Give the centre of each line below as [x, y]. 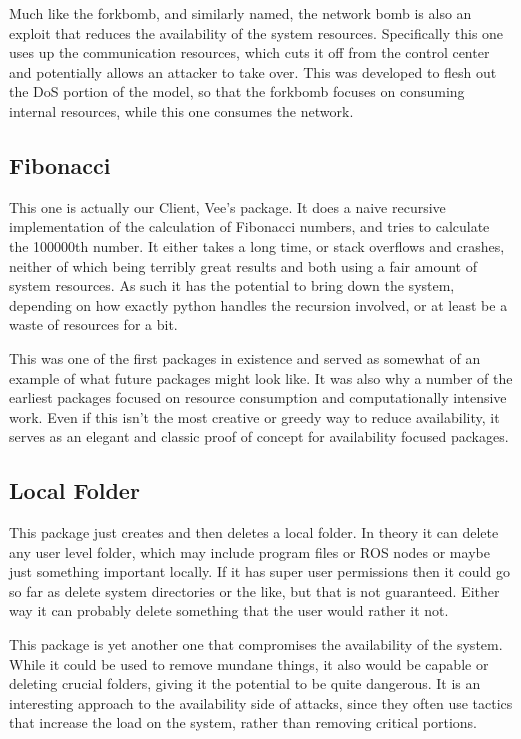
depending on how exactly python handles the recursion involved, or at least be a [258, 304]
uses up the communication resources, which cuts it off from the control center [249, 52]
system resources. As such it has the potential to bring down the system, [232, 285]
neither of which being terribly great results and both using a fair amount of [243, 265]
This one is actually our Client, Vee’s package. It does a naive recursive [227, 206]
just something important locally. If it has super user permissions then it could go [259, 571]
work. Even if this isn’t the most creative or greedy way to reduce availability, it [254, 416]
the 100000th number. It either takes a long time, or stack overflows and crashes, [257, 245]
